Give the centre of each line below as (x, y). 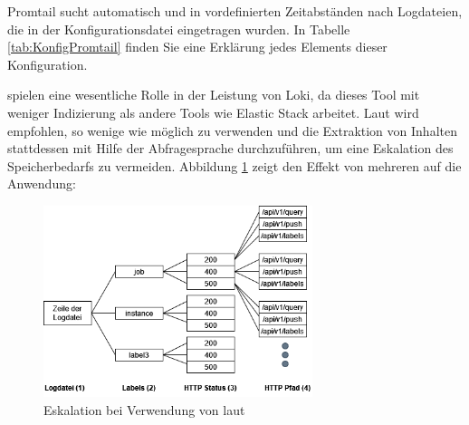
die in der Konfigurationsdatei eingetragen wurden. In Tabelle (179, 29)
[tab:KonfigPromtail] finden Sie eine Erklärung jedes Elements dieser (197, 47)
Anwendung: (42, 184)
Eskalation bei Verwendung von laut (144, 409)
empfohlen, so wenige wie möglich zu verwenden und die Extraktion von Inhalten (232, 130)
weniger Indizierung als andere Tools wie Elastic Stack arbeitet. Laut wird (213, 112)
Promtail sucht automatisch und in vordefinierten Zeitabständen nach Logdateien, (235, 11)
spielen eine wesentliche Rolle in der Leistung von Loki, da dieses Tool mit (214, 95)
